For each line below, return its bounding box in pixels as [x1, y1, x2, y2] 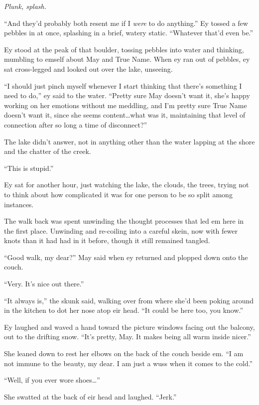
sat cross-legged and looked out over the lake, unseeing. [4, 63, 173, 74]
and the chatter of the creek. [4, 146, 91, 156]
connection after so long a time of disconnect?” [4, 119, 147, 130]
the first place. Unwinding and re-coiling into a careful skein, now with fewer [4, 225, 238, 236]
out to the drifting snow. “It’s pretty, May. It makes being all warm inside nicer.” [4, 331, 251, 342]
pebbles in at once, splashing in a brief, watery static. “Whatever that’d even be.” [4, 27, 254, 38]
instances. [4, 199, 34, 209]
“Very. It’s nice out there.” [4, 278, 84, 289]
